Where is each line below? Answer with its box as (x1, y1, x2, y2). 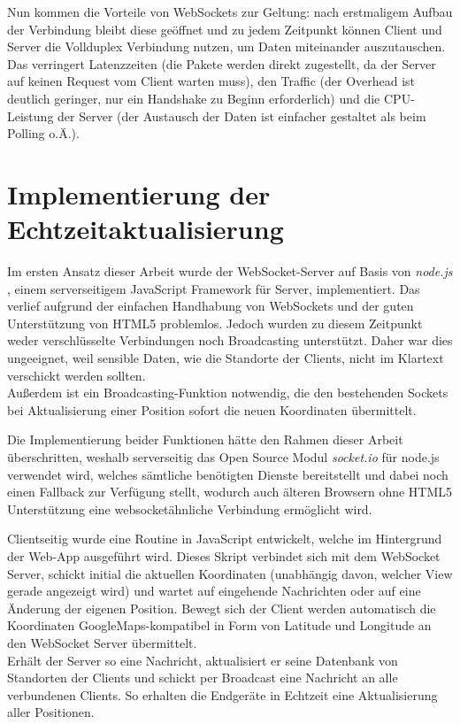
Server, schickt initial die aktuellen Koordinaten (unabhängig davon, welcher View (7, 564, 453, 582)
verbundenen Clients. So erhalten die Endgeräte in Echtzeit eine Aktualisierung (7, 685, 438, 704)
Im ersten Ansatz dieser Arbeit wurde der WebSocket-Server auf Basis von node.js (7, 262, 453, 281)
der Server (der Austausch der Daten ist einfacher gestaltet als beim (57, 106, 426, 125)
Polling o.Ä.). (7, 124, 80, 142)
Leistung (7, 106, 54, 125)
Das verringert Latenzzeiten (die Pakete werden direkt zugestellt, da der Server (7, 54, 436, 73)
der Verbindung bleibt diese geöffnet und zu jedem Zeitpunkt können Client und (7, 19, 442, 38)
